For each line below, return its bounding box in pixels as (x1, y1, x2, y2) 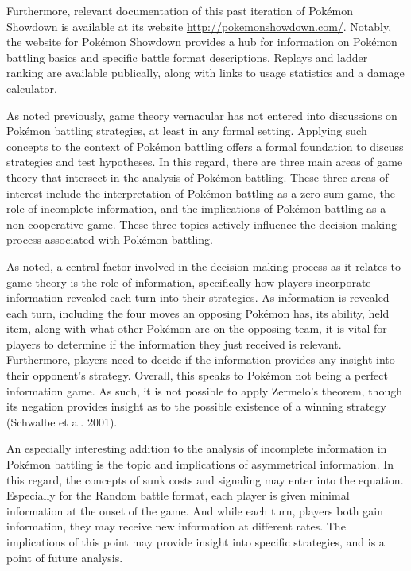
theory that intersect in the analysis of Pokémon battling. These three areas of (6, 168, 389, 185)
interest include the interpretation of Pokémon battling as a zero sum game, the (6, 184, 396, 201)
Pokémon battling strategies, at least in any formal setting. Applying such (6, 122, 367, 139)
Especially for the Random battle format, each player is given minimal (6, 487, 350, 503)
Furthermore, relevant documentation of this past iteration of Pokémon (6, 2, 353, 18)
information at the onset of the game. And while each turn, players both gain (6, 502, 383, 519)
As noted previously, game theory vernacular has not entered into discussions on (6, 106, 397, 123)
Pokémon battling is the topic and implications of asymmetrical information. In (6, 456, 394, 473)
